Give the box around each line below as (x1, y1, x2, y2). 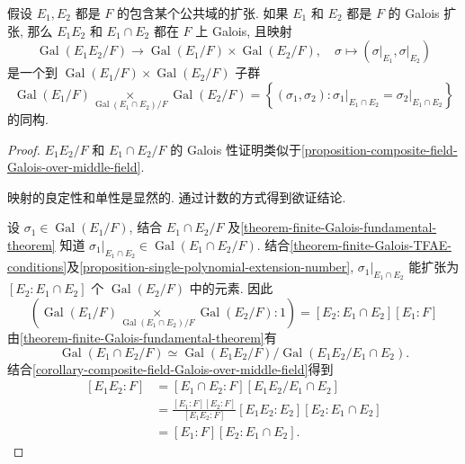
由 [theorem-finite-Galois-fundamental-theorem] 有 (7, 328, 277, 347)
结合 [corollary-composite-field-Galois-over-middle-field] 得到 (7, 359, 334, 378)
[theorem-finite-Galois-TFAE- (290, 236, 452, 254)
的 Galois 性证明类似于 (170, 139, 301, 158)
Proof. (7, 139, 40, 158)
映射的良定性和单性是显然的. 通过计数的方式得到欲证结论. (7, 187, 346, 206)
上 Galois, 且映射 (195, 21, 292, 40)
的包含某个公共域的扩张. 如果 (116, 4, 289, 22)
